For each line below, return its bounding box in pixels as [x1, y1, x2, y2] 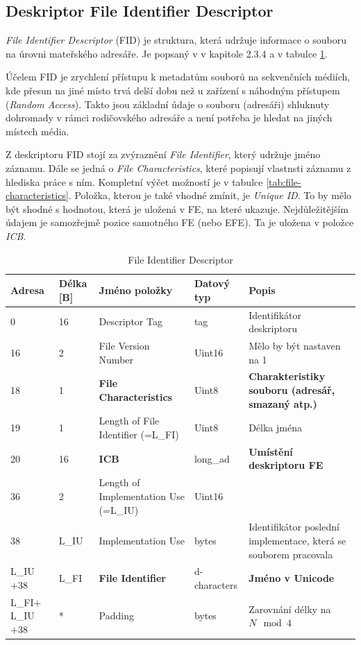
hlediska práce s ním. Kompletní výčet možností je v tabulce [6, 174, 263, 189]
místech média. [6, 123, 69, 138]
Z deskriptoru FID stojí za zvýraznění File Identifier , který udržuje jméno [6, 147, 321, 162]
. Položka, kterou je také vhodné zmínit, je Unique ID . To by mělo [68, 188, 352, 203]
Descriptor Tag [99, 314, 162, 329]
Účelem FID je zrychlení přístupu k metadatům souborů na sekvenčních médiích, [6, 69, 351, 84]
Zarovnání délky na [249, 601, 331, 616]
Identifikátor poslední [249, 519, 339, 534]
